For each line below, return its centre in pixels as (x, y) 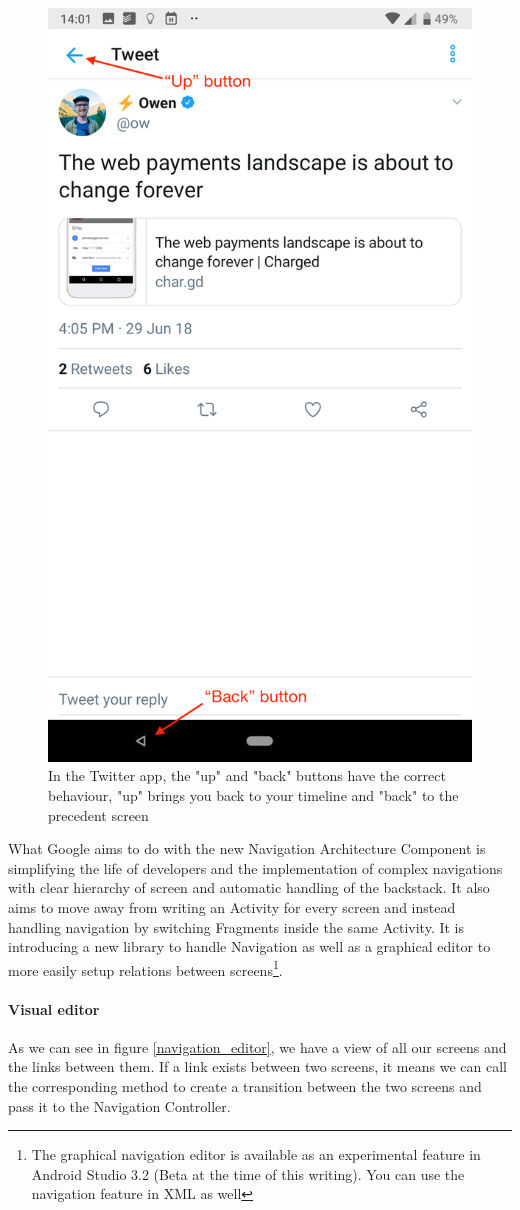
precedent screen (98, 814)
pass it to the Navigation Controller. (119, 1105)
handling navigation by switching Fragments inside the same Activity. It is (236, 926)
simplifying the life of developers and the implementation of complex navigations (255, 867)
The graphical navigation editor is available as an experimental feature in (256, 1154)
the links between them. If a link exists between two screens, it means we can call (257, 1066)
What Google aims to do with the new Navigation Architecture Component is (247, 848)
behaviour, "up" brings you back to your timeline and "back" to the (253, 794)
